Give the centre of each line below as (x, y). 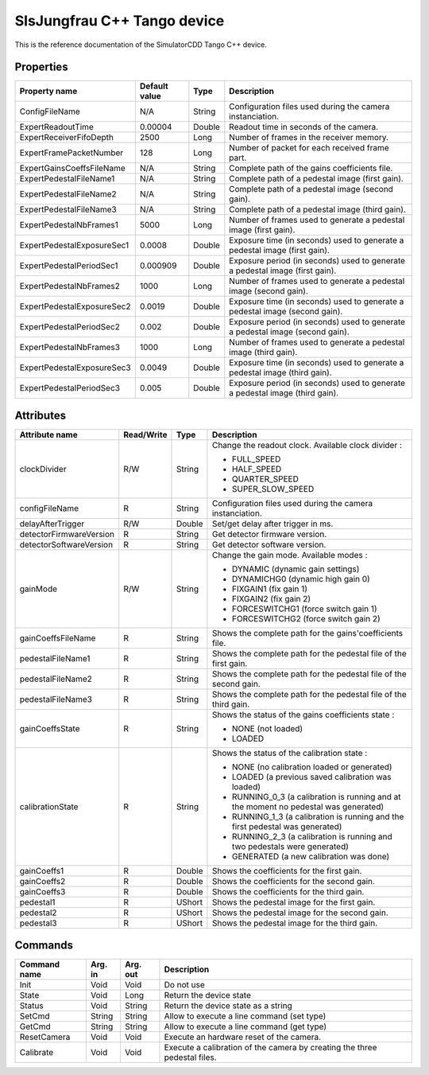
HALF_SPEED (257, 469)
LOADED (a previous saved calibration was (312, 777)
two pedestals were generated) (290, 846)
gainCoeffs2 (43, 881)
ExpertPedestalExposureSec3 (75, 368)
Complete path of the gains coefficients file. (311, 169)
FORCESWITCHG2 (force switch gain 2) (306, 618)
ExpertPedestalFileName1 (67, 179)
